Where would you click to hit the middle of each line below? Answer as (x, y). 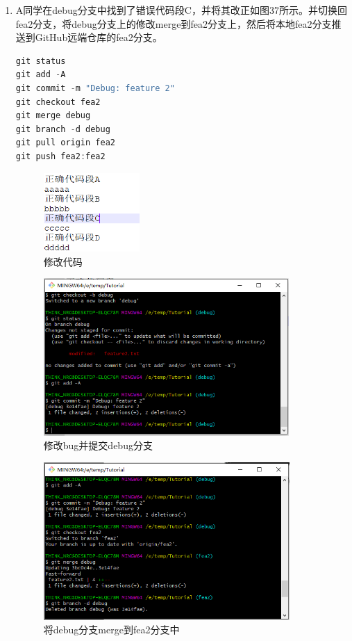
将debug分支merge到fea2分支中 (111, 630)
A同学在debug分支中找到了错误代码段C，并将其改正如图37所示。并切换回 (181, 10)
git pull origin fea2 (65, 143)
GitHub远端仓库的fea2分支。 (99, 37)
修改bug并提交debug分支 (98, 445)
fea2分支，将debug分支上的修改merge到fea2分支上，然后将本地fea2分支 (174, 23)
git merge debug (53, 116)
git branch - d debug (63, 129)
